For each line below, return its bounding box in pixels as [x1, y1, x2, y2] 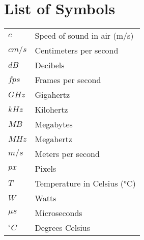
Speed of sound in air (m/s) [35, 30, 134, 42]
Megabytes [35, 118, 73, 130]
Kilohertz [35, 103, 68, 116]
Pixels [35, 163, 56, 175]
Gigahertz [35, 89, 70, 101]
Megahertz [35, 133, 72, 145]
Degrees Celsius [35, 222, 91, 234]
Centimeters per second [35, 44, 119, 57]
